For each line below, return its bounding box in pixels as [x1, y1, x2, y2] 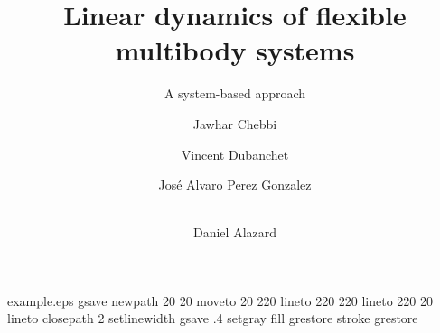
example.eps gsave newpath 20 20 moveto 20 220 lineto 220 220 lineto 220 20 [7, 291, 434, 310]
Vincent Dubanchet [181, 144, 289, 163]
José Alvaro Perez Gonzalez [158, 175, 312, 194]
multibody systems [115, 32, 355, 69]
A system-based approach [164, 84, 306, 103]
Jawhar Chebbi [192, 114, 277, 133]
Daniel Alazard [192, 223, 277, 242]
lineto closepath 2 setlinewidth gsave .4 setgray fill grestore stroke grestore [7, 309, 418, 328]
